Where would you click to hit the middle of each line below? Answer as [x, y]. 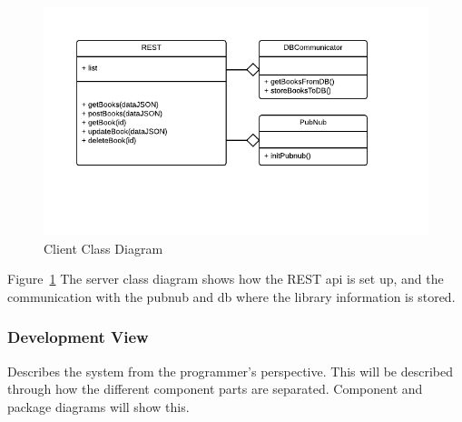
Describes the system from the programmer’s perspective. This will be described [231, 371]
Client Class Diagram [103, 248]
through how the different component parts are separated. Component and [215, 389]
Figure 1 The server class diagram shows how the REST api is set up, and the [226, 279]
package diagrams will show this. [98, 406]
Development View [78, 337]
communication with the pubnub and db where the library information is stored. [231, 296]
